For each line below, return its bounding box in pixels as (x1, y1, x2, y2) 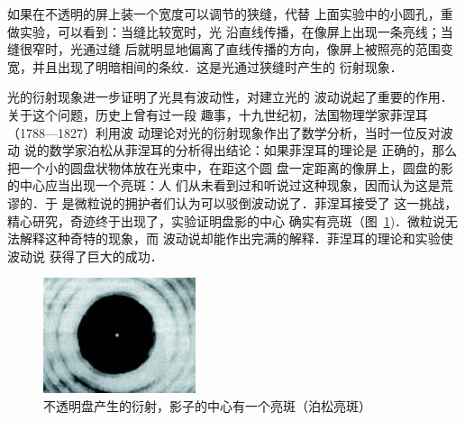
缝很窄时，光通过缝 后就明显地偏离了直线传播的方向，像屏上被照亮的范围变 (7, 40, 453, 59)
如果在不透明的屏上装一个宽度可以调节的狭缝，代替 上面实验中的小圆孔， (7, 5, 441, 23)
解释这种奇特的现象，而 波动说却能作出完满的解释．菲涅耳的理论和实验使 (19, 229, 453, 248)
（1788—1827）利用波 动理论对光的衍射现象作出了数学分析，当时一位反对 (7, 123, 441, 142)
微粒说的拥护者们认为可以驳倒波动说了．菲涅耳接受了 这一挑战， (74, 193, 458, 212)
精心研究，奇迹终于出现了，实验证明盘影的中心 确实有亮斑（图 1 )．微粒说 (7, 211, 446, 230)
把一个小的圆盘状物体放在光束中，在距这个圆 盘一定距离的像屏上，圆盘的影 (7, 158, 453, 177)
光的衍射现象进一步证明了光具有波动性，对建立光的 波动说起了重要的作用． (7, 87, 453, 106)
